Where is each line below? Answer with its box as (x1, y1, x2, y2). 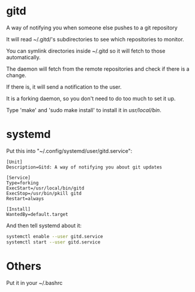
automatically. (6, 53, 41, 61)
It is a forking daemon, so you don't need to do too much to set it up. (6, 95, 176, 102)
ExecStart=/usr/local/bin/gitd (6, 185, 85, 191)
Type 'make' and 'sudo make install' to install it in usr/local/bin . (6, 106, 162, 113)
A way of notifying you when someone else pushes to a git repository (6, 24, 178, 31)
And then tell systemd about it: (6, 222, 82, 229)
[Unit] (6, 159, 23, 165)
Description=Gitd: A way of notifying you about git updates (6, 164, 163, 170)
